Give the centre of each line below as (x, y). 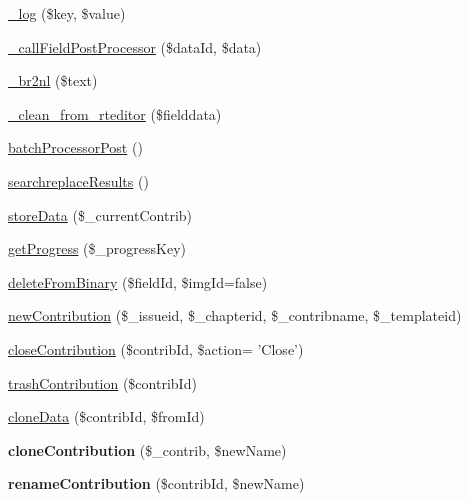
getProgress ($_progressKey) (97, 248)
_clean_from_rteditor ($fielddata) (115, 113)
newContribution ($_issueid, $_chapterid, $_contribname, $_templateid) (235, 315)
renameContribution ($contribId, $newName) (156, 483)
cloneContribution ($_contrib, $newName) (147, 449)
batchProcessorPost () (75, 147)
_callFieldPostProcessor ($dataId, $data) (135, 46)
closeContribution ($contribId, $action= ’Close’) (156, 348)
